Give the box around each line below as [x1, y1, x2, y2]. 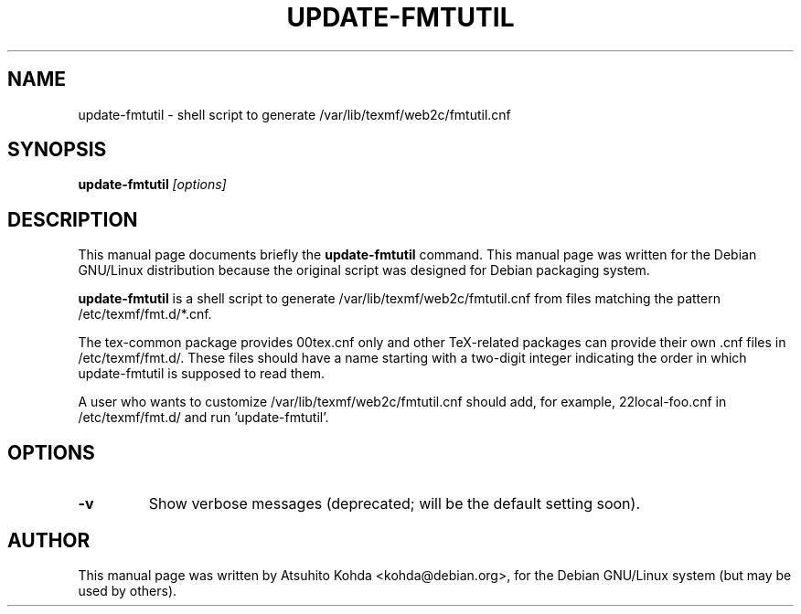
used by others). [78, 582, 177, 598]
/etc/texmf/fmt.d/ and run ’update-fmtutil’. [78, 409, 329, 426]
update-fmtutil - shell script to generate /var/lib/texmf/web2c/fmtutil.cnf [78, 106, 511, 122]
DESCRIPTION [7, 207, 138, 231]
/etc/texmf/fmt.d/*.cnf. [78, 306, 212, 323]
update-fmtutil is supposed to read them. [78, 365, 326, 382]
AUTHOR [7, 528, 91, 552]
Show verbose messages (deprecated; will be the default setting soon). [148, 494, 640, 513]
